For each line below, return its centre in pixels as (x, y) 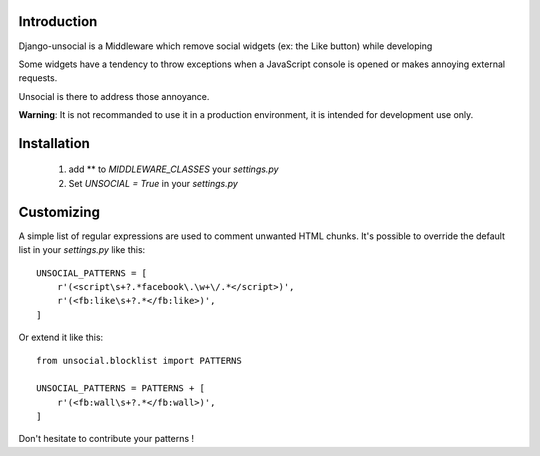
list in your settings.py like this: (82, 250)
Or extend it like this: (61, 337)
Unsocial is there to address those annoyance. (114, 96)
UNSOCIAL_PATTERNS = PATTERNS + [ (120, 388)
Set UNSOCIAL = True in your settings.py (153, 183)
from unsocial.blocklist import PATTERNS (139, 360)
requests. (38, 78)
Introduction (58, 21)
